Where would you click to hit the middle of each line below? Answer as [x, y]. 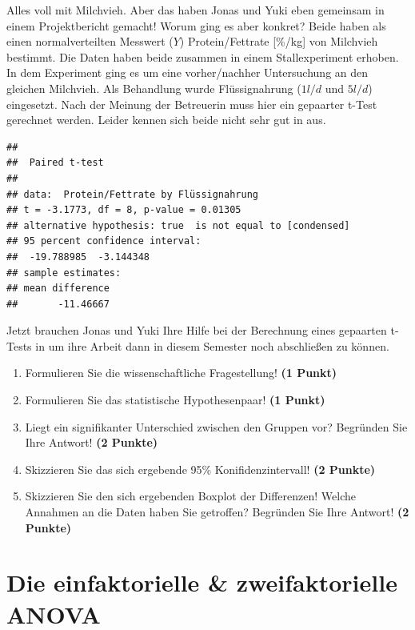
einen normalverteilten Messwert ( [90, 41]
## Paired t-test [55, 163]
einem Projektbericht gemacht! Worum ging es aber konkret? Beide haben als [196, 25]
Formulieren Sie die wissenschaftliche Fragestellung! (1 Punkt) [181, 373]
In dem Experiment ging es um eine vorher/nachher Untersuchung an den [188, 72]
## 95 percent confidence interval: [104, 241]
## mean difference [58, 289]
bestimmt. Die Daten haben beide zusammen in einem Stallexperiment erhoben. [203, 56]
